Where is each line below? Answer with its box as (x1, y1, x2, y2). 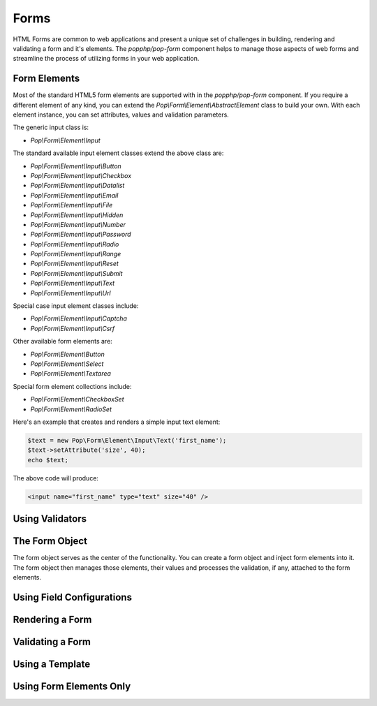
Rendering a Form (13, 613, 92, 625)
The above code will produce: (13, 473, 99, 482)
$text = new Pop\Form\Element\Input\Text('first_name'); (27, 436, 227, 444)
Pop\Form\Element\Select (30, 360, 104, 368)
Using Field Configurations (13, 591, 133, 603)
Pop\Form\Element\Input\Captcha (30, 314, 127, 323)
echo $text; (27, 456, 69, 464)
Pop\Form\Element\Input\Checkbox (30, 171, 132, 179)
